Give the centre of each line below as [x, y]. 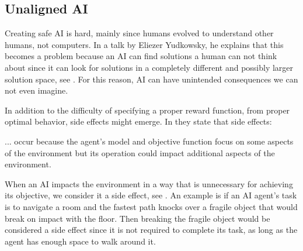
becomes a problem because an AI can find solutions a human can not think [141, 56]
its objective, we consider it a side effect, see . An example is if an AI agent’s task [151, 195]
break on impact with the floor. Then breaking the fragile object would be [137, 218]
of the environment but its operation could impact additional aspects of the [140, 152]
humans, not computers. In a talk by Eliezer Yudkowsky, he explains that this [144, 44]
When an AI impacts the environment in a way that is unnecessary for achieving [149, 183]
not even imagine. [36, 90]
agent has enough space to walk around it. [80, 241]
